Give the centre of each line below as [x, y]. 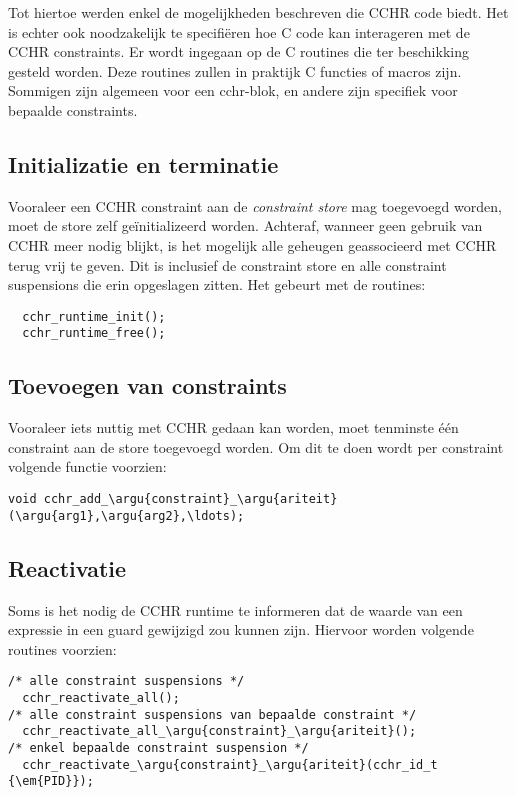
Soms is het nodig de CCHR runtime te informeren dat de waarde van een [235, 609]
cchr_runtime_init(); [94, 316]
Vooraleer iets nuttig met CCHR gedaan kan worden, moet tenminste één [233, 427]
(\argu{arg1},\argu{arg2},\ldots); [126, 515]
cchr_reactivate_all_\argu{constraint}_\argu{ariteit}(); [219, 731]
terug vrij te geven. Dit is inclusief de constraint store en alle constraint [227, 264]
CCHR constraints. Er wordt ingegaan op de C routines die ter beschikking [238, 51]
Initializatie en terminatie [143, 163]
